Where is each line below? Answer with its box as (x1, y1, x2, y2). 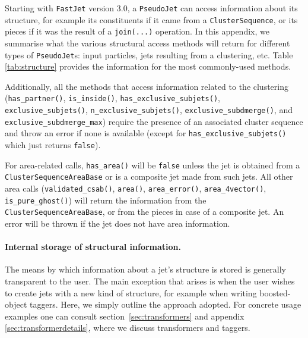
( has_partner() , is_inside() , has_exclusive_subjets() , (5, 92, 220, 104)
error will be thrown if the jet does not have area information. (5, 217, 230, 229)
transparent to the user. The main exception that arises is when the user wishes (5, 274, 295, 287)
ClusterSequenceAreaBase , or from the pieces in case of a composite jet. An (5, 205, 284, 218)
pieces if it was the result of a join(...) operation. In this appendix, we (5, 25, 269, 37)
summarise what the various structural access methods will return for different (5, 36, 290, 49)
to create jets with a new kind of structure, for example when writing (5, 286, 257, 299)
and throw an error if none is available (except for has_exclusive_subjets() (5, 127, 287, 139)
